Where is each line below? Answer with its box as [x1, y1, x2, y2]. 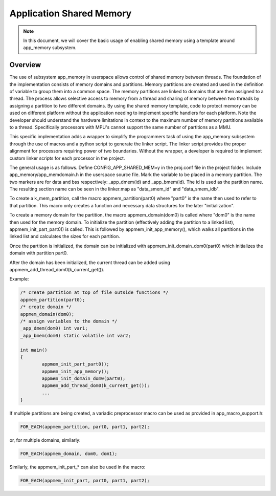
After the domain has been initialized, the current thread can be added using [9, 259, 171, 266]
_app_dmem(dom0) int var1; [20, 326, 88, 331]
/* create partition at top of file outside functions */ [20, 290, 169, 295]
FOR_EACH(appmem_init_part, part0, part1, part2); [20, 478, 150, 484]
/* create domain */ [20, 304, 72, 310]
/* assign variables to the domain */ [20, 318, 118, 324]
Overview [9, 60, 41, 69]
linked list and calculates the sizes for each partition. [9, 233, 120, 240]
